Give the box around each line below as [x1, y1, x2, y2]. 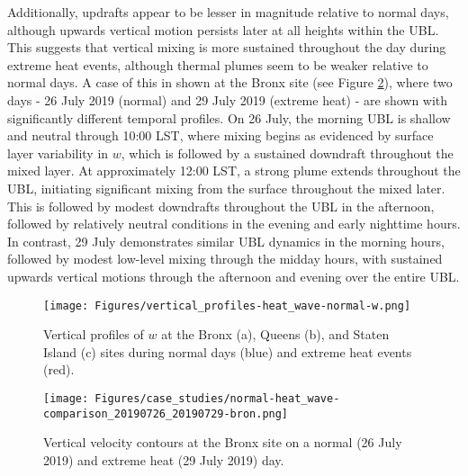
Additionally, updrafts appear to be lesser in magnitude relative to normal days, [7, 3, 449, 21]
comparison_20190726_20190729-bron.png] [43, 407, 289, 420]
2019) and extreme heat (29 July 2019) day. [43, 450, 284, 469]
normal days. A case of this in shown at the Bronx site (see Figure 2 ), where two [7, 73, 453, 92]
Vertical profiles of [43, 325, 144, 344]
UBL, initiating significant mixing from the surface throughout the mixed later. [7, 178, 445, 197]
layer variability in [7, 143, 109, 162]
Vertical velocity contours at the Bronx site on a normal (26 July [43, 433, 402, 452]
